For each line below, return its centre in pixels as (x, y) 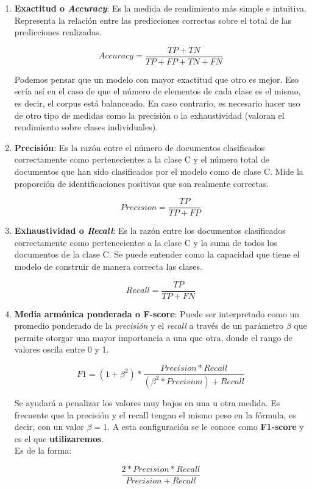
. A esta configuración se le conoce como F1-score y (206, 427)
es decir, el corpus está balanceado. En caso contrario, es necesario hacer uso (157, 103)
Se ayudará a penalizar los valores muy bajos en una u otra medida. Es (147, 402)
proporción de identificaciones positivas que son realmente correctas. (142, 183)
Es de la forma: (43, 450)
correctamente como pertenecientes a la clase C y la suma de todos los (146, 242)
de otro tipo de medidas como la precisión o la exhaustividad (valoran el (149, 115)
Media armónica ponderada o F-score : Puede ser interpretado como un (157, 313)
